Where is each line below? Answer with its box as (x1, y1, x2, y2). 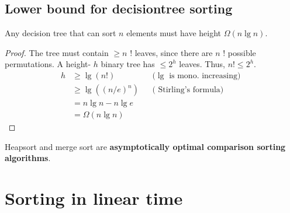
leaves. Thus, (179, 58, 225, 70)
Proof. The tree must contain (5, 46, 109, 58)
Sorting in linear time (5, 186, 183, 210)
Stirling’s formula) (158, 86, 224, 95)
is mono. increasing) (169, 72, 241, 80)
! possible (223, 46, 256, 58)
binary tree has (101, 58, 155, 70)
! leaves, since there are (130, 46, 213, 58)
